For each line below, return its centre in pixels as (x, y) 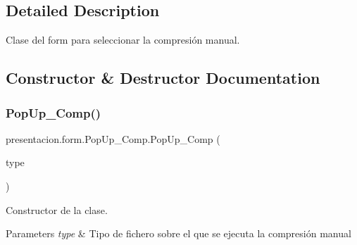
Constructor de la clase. (57, 209)
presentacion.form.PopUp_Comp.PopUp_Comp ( (113, 138)
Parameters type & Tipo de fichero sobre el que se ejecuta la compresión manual (178, 233)
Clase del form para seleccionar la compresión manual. (123, 40)
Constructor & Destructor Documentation (163, 78)
